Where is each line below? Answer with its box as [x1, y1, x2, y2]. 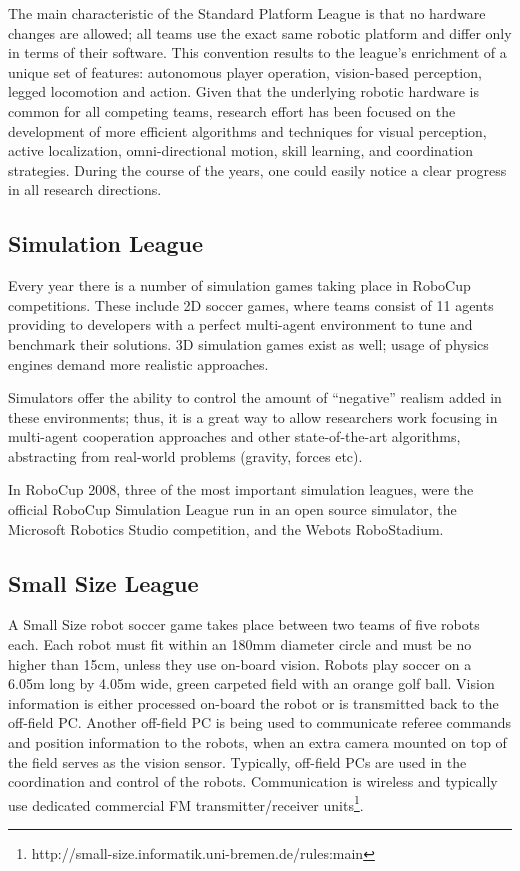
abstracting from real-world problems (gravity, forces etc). [8, 445, 363, 466]
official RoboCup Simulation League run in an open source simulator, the [8, 499, 457, 520]
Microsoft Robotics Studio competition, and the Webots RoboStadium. [8, 518, 444, 539]
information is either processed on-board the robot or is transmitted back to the [8, 692, 499, 713]
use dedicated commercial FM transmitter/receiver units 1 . [8, 791, 364, 815]
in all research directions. [8, 179, 162, 200]
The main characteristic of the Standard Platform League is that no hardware [8, 3, 486, 23]
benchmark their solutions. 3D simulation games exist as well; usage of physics [8, 333, 489, 354]
